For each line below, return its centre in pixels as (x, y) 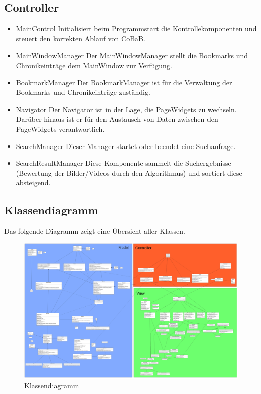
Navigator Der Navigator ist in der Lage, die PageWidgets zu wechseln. (126, 109)
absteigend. (33, 183)
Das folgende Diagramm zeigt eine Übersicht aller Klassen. (95, 231)
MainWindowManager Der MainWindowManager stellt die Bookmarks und (132, 55)
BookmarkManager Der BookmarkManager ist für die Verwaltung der (124, 82)
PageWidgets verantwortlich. (60, 129)
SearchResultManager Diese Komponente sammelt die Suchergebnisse (123, 163)
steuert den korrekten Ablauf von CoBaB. (81, 38)
